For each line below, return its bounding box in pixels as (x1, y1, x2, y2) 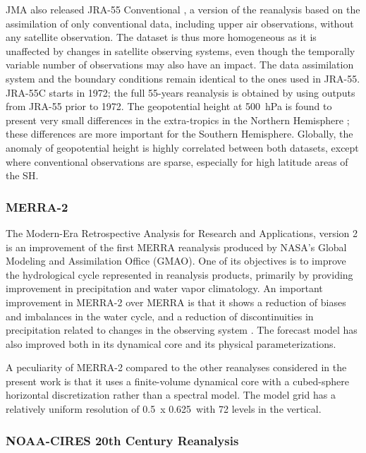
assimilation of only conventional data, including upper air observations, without (6, 16, 354, 30)
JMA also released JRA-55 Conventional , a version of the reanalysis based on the (6, 2, 360, 16)
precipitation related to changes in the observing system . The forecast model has (6, 322, 358, 337)
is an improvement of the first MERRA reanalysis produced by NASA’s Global (6, 239, 347, 254)
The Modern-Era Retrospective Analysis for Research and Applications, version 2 (6, 225, 358, 240)
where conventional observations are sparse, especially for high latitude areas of (6, 154, 348, 169)
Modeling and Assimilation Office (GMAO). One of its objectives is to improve (6, 253, 346, 268)
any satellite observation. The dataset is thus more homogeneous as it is (6, 30, 317, 44)
